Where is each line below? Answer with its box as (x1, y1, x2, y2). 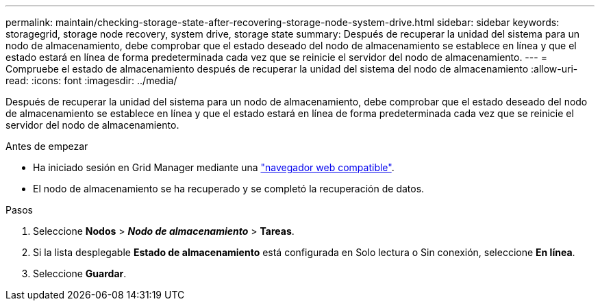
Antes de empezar (5, 140, 88, 152)
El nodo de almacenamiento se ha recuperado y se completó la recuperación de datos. (33, 183, 425, 194)
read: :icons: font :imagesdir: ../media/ (5, 75, 177, 86)
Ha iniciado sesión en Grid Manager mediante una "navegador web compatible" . (33, 162, 395, 173)
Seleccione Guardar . (33, 268, 127, 279)
